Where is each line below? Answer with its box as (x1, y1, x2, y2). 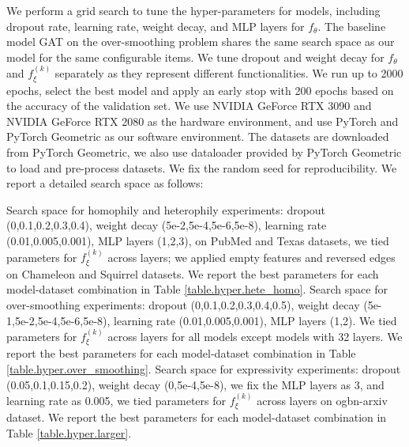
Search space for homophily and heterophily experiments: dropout (6, 201, 326, 218)
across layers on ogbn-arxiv (257, 392, 388, 408)
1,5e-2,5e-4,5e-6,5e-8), (6, 312, 111, 328)
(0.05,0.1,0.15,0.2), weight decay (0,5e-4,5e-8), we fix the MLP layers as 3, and (6, 376, 385, 392)
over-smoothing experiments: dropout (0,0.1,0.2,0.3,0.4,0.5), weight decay (6, 296, 360, 313)
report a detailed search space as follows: (6, 175, 204, 191)
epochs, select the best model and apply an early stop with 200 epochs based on (6, 81, 394, 98)
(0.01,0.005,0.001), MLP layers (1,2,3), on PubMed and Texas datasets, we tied (6, 232, 389, 248)
